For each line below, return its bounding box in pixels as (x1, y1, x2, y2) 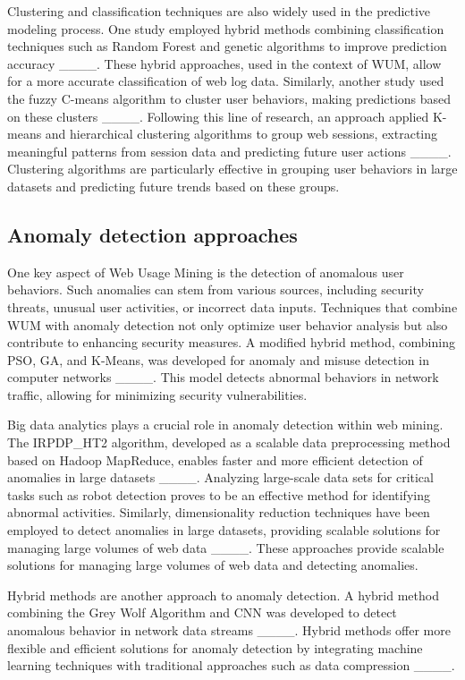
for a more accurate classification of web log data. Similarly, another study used (7, 72, 444, 90)
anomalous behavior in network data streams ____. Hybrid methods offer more (7, 621, 451, 640)
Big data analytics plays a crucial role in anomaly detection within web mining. (7, 415, 444, 434)
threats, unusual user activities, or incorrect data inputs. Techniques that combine (7, 297, 458, 316)
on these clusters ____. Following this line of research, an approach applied (7, 106, 429, 125)
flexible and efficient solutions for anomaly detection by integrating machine (7, 638, 423, 657)
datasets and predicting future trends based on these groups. (7, 176, 340, 195)
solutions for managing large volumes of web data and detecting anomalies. (7, 556, 418, 574)
